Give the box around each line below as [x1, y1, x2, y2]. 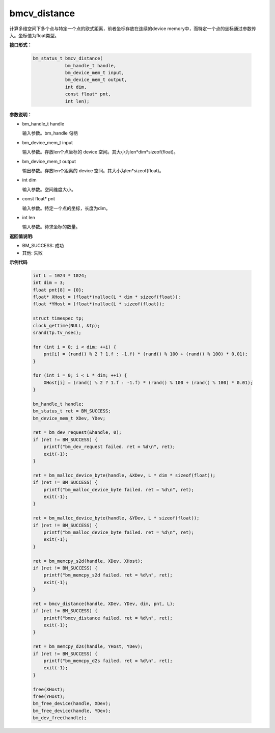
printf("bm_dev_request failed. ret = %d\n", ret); [43, 444, 176, 450]
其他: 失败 [22, 250, 43, 256]
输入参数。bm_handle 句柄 [22, 130, 78, 136]
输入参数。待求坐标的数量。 [22, 224, 80, 230]
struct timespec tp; [33, 316, 84, 321]
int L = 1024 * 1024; [33, 273, 87, 278]
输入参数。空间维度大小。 [22, 186, 76, 192]
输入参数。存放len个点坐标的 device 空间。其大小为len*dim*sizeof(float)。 [22, 149, 178, 155]
